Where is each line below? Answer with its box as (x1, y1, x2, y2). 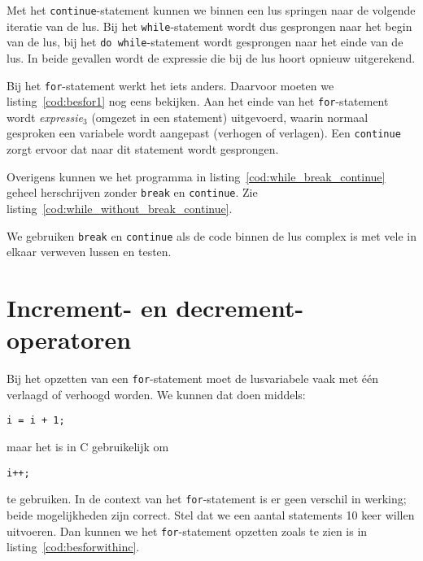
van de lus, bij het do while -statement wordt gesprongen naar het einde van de (7, 33, 403, 50)
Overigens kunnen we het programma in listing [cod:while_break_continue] (7, 167, 386, 185)
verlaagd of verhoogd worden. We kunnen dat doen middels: (7, 385, 306, 402)
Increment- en (7, 291, 168, 324)
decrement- (176, 291, 304, 324)
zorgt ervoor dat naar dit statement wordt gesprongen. (7, 141, 279, 158)
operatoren (7, 323, 132, 356)
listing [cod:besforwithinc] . (7, 538, 140, 555)
